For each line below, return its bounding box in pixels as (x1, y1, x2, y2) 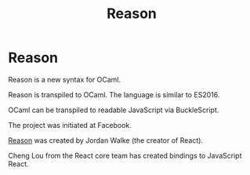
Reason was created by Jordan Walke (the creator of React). (8, 135, 204, 145)
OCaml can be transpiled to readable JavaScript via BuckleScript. (8, 105, 219, 115)
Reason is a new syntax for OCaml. (8, 75, 121, 84)
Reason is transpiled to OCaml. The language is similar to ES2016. (8, 89, 220, 99)
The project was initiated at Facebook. (8, 120, 132, 129)
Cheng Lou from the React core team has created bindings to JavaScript (8, 151, 242, 160)
